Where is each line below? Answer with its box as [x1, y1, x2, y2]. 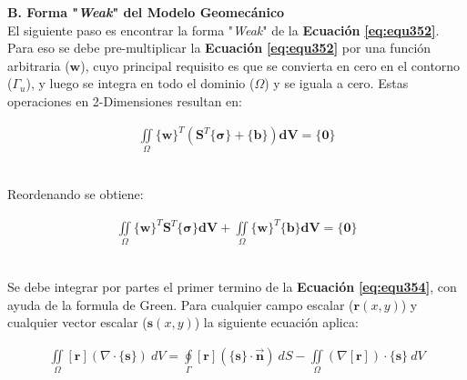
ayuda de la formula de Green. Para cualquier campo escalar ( [7, 295, 354, 314]
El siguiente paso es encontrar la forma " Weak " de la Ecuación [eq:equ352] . [7, 20, 440, 39]
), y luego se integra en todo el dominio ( [25, 74, 255, 93]
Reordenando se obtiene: [7, 185, 144, 204]
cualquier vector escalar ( [7, 313, 147, 332]
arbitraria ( [7, 55, 70, 75]
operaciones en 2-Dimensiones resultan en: [7, 91, 243, 110]
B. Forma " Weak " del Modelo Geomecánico [7, 3, 285, 21]
